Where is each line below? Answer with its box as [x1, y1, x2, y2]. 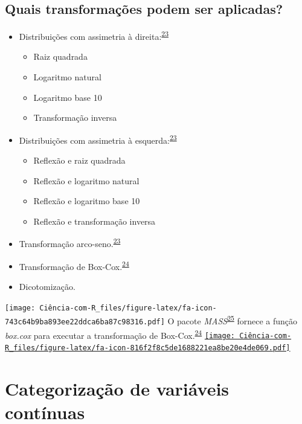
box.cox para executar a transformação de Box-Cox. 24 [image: [5, 327, 235, 341]
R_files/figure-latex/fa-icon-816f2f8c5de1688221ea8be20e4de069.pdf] [5, 343, 291, 352]
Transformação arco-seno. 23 [19, 236, 121, 250]
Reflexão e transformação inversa [33, 214, 156, 227]
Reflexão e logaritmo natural [33, 174, 140, 187]
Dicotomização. [19, 280, 75, 292]
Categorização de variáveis [5, 376, 230, 400]
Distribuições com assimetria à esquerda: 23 [19, 132, 177, 146]
